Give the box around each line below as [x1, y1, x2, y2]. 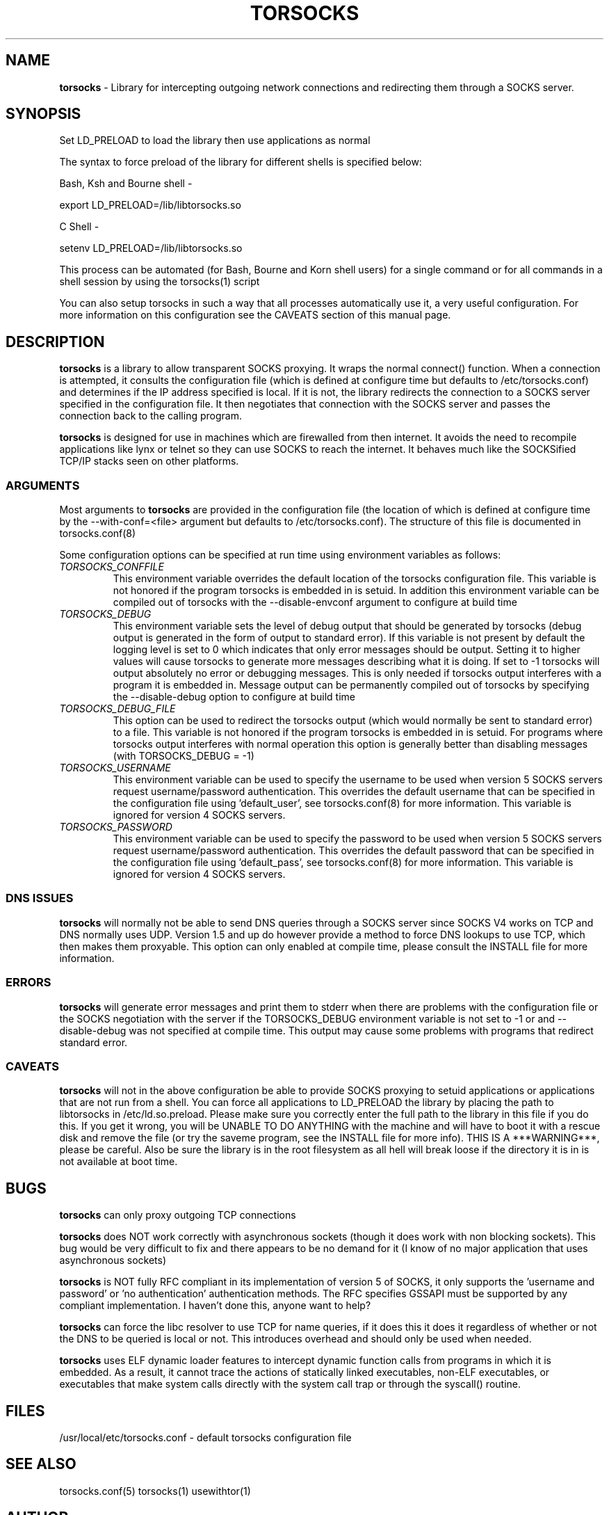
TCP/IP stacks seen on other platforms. [59, 455, 239, 467]
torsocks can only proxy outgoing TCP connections [59, 1209, 296, 1221]
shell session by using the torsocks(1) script [59, 275, 260, 288]
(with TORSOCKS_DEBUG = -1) [113, 750, 254, 762]
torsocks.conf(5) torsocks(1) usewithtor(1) [59, 1484, 251, 1497]
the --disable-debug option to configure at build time [113, 691, 355, 703]
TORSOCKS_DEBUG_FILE [59, 703, 176, 715]
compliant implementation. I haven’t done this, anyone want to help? [59, 1299, 371, 1312]
